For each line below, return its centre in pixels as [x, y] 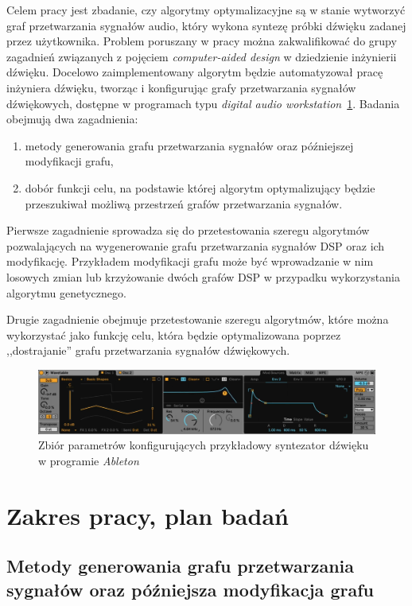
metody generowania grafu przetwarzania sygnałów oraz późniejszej [189, 145]
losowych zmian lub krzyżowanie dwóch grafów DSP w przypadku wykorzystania [203, 276]
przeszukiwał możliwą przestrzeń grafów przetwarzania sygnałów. [184, 203]
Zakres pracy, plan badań [148, 515]
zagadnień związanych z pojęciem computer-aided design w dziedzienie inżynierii [202, 56]
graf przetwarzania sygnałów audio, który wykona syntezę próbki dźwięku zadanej [206, 25]
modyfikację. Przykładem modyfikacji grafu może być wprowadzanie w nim [190, 261]
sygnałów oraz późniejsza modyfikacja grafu [190, 589]
